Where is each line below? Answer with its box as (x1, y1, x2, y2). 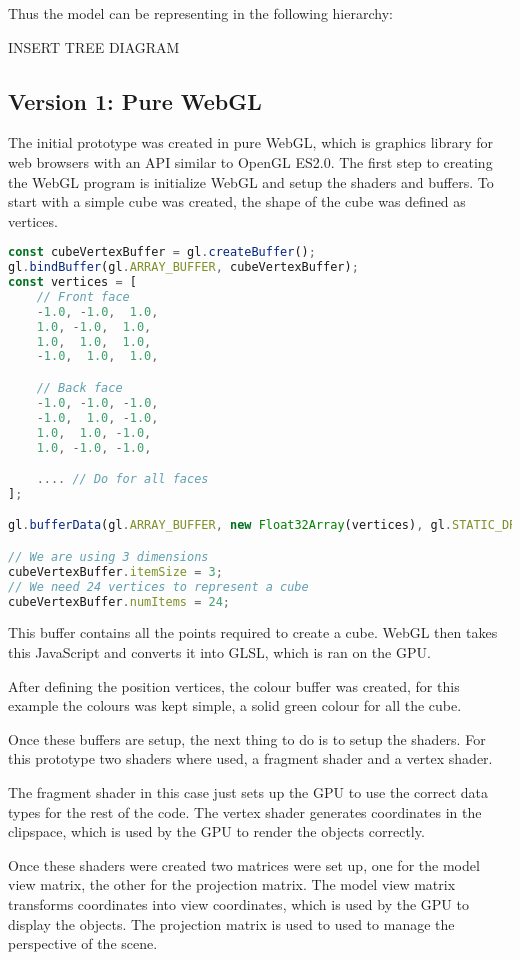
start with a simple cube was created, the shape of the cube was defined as (8, 191, 466, 212)
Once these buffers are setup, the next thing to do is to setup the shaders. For (8, 728, 486, 749)
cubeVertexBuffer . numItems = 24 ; (8, 594, 231, 609)
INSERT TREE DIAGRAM (8, 36, 180, 57)
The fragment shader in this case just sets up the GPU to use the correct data (8, 782, 489, 803)
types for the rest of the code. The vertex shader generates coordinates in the (8, 801, 482, 822)
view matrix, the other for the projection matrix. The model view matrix (8, 874, 456, 895)
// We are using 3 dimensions (8, 549, 209, 564)
